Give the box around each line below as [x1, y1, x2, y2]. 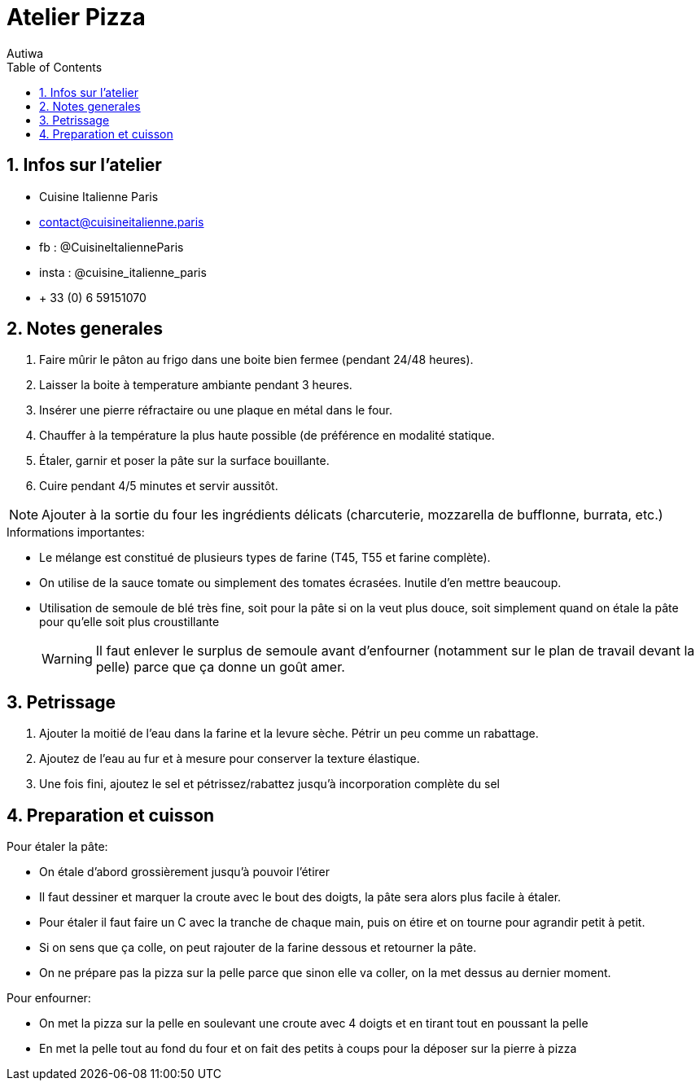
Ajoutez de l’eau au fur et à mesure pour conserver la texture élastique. [39, 752, 420, 766]
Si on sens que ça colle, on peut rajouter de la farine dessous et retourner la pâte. [39, 940, 477, 955]
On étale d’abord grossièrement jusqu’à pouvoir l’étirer [39, 865, 330, 879]
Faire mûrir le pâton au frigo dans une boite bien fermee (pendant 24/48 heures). [39, 353, 474, 367]
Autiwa [7, 46, 44, 60]
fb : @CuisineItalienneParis [39, 239, 184, 254]
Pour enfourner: [7, 991, 91, 1006]
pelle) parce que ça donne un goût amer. [95, 659, 345, 676]
